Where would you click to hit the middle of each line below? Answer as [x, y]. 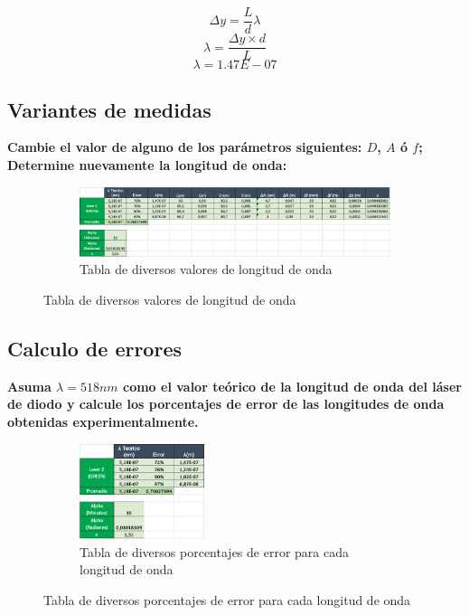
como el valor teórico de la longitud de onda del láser [292, 386]
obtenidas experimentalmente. [103, 421]
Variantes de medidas [109, 109]
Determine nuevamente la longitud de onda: [147, 164]
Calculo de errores [94, 348]
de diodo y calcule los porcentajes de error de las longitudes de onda [226, 404]
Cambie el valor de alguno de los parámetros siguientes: [185, 147]
